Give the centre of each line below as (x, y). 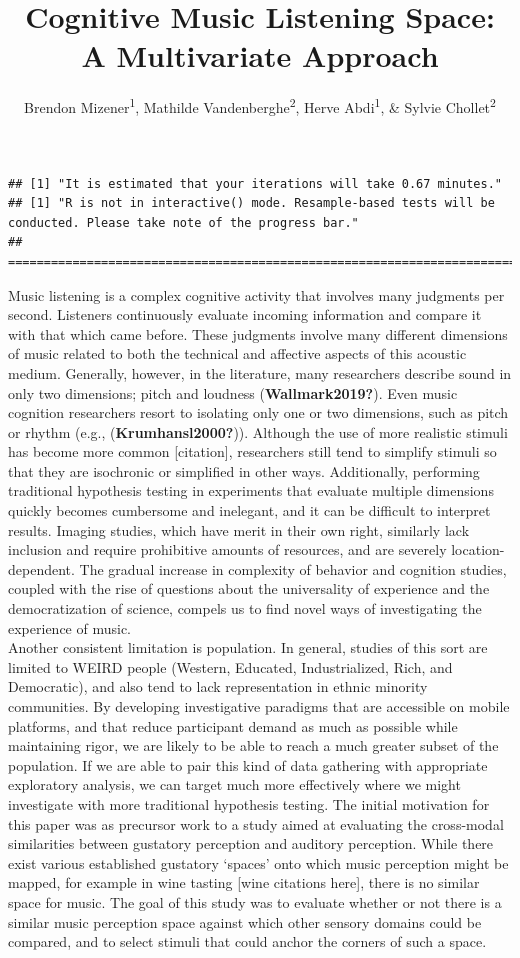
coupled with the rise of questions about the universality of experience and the (249, 588)
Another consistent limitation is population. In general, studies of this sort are (248, 647)
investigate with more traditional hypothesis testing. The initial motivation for (249, 803)
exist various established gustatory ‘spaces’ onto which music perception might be (258, 862)
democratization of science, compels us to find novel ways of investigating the (245, 608)
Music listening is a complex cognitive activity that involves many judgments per (256, 294)
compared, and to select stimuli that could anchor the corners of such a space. (247, 941)
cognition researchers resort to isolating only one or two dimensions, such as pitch (258, 412)
